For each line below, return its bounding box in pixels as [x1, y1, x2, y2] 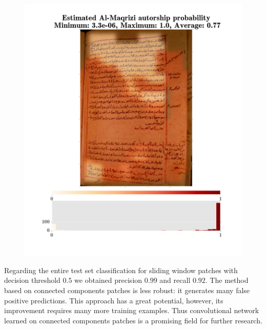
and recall [159, 275, 191, 285]
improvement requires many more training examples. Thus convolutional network [4, 305, 259, 316]
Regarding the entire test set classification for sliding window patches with [4, 264, 238, 275]
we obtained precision [74, 275, 142, 285]
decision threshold [4, 275, 60, 285]
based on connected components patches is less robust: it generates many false [4, 284, 250, 295]
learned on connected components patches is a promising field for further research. [4, 315, 262, 325]
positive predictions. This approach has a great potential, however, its [4, 295, 223, 305]
